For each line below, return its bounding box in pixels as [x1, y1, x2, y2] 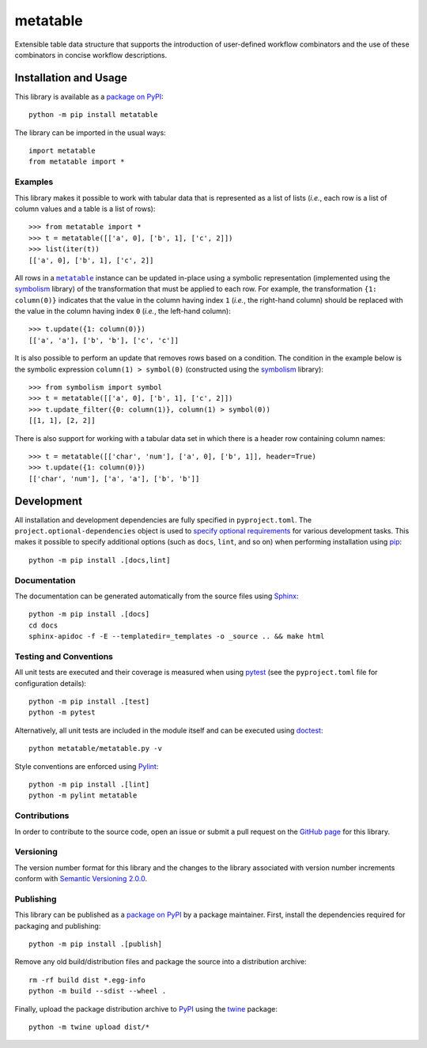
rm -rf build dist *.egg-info [28, 975, 146, 984]
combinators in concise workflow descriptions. [14, 50, 168, 59]
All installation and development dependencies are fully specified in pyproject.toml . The [14, 515, 312, 525]
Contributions [14, 810, 70, 821]
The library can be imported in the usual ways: [14, 127, 166, 138]
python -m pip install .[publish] [28, 940, 162, 948]
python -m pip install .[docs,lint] [28, 556, 171, 564]
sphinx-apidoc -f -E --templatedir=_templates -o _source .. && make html [28, 632, 325, 641]
